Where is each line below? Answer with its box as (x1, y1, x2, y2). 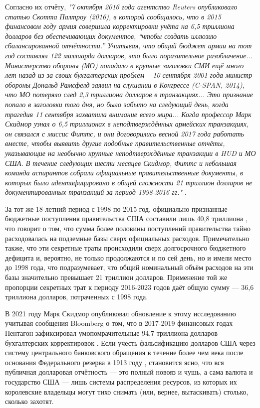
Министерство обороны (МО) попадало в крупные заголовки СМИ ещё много (5, 60, 244, 70)
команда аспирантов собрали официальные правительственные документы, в (5, 167, 244, 178)
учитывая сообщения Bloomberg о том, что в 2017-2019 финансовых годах (5, 318, 233, 328)
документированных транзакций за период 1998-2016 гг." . (5, 187, 187, 197)
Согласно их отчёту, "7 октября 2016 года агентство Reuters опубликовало (5, 1, 238, 11)
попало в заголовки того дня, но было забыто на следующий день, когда (5, 99, 229, 109)
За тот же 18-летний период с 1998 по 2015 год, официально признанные (5, 203, 228, 214)
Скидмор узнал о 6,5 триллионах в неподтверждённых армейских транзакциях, (5, 119, 249, 129)
